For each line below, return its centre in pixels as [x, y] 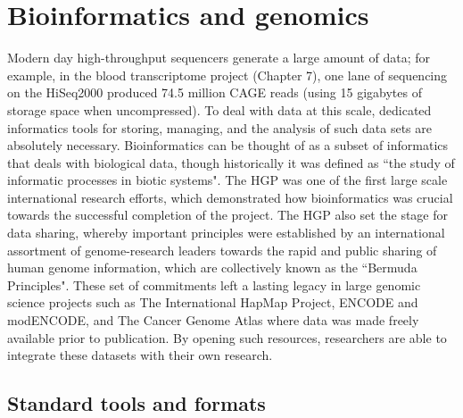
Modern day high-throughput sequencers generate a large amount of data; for [219, 58]
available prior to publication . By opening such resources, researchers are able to [227, 337]
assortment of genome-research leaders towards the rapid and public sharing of [222, 250]
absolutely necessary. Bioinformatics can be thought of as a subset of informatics [228, 145]
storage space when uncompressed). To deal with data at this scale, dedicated [219, 109]
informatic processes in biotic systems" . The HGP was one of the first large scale [227, 180]
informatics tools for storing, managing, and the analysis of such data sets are [219, 127]
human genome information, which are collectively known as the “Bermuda [212, 268]
